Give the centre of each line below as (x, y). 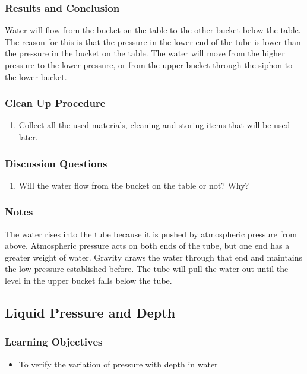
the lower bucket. (36, 76)
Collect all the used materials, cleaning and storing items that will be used (154, 125)
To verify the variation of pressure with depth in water (118, 364)
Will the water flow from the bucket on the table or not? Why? (134, 185)
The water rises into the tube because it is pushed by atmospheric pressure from (151, 234)
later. (28, 137)
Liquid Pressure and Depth (90, 312)
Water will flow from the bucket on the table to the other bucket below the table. (153, 30)
